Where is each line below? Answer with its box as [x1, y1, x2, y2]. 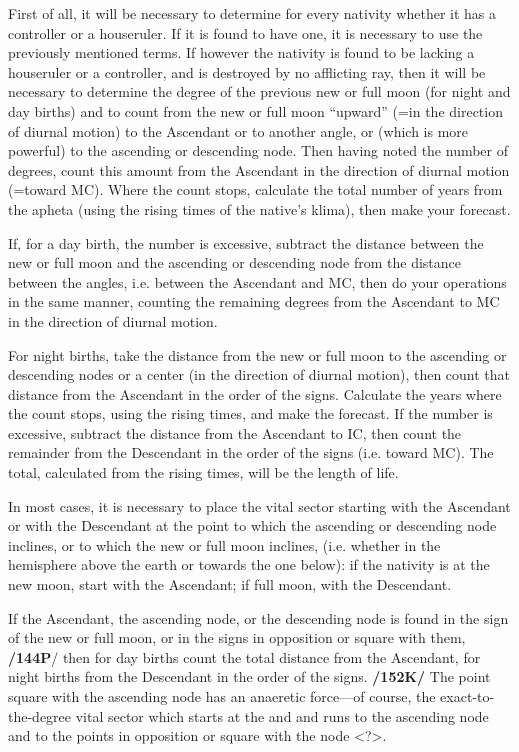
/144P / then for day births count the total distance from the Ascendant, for [8, 646, 481, 667]
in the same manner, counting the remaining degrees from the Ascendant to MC [8, 291, 500, 312]
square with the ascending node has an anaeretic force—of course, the [8, 686, 436, 706]
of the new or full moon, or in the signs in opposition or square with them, [8, 627, 466, 648]
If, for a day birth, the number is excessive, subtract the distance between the [8, 232, 484, 253]
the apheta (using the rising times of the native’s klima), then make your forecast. [8, 198, 511, 219]
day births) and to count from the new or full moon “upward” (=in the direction [8, 100, 503, 121]
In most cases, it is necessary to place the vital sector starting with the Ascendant [8, 495, 511, 516]
